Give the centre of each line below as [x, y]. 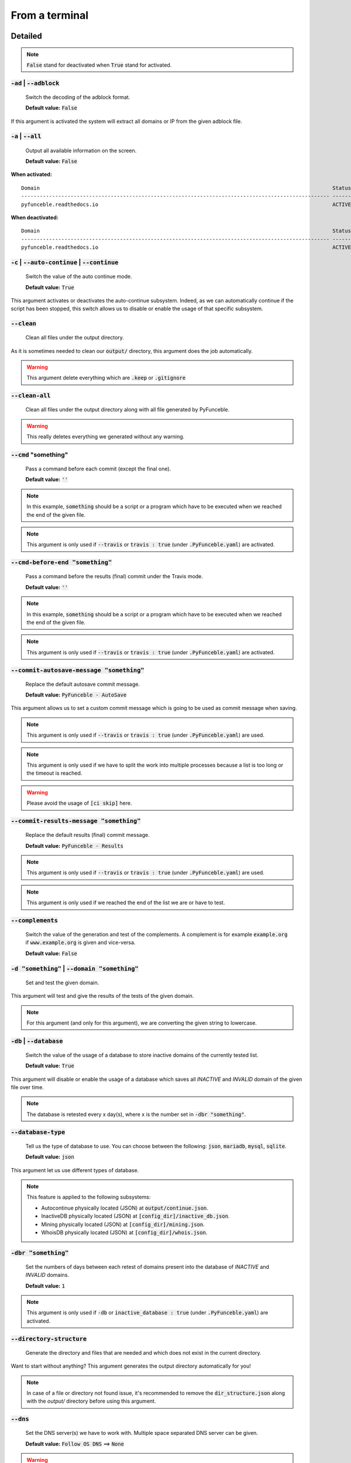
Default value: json [50, 1157]
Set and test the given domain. [62, 983]
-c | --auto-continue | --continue [65, 262]
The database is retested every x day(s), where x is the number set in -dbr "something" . [136, 1114]
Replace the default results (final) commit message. [87, 835]
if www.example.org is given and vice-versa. [80, 943]
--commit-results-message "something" [76, 821]
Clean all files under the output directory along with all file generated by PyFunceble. [128, 410]
